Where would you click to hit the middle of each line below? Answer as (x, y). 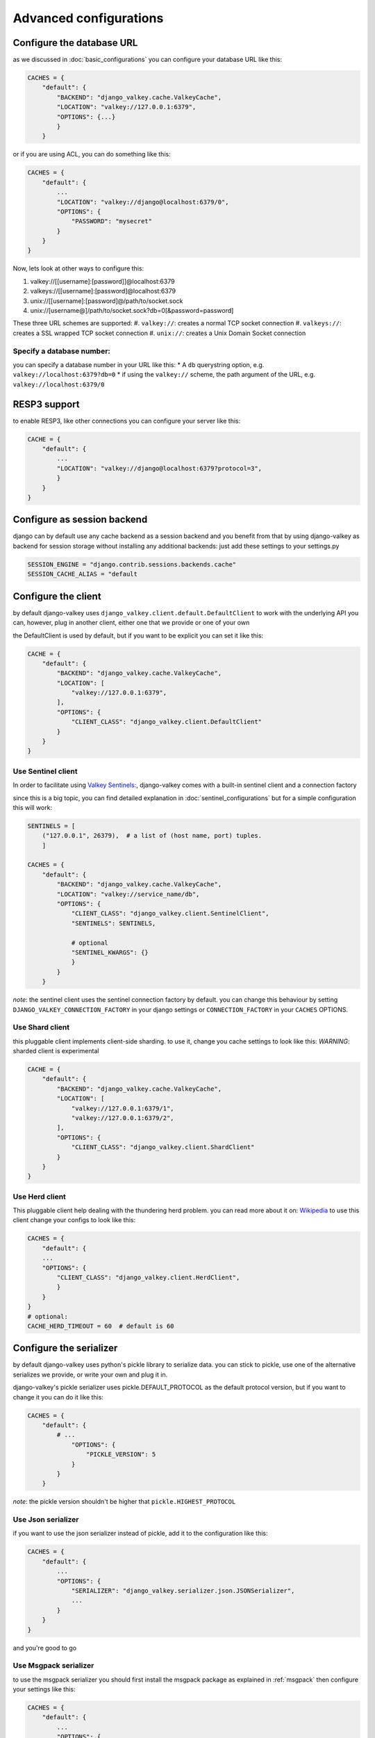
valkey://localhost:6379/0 (59, 384)
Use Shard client (41, 1028)
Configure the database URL (75, 43)
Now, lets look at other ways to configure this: (78, 268)
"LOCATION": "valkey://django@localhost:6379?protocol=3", (159, 468)
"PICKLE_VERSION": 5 (121, 1454)
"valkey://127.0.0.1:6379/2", (123, 1118)
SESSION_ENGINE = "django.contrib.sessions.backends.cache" (132, 564)
